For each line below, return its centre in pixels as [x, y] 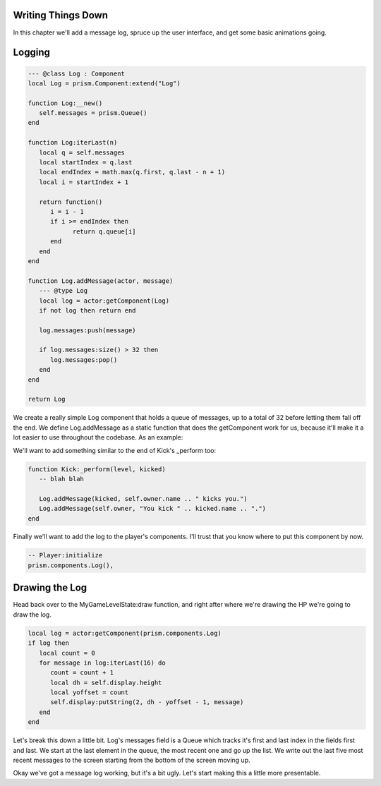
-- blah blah [62, 479]
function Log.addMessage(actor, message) [101, 281]
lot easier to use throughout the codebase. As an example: [98, 437]
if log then [49, 643]
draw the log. [32, 615]
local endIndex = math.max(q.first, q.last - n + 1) [132, 172]
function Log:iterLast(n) [73, 143]
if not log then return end [88, 310]
